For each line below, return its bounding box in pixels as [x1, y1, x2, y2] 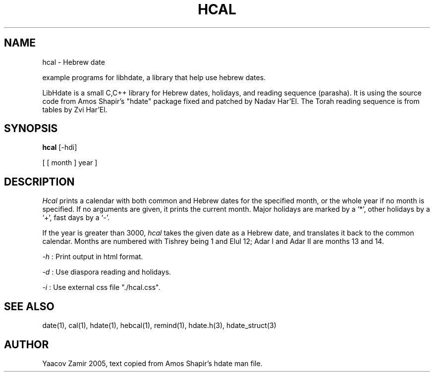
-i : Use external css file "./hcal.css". [42, 283, 161, 292]
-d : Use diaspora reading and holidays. [42, 268, 171, 277]
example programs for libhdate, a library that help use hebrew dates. [42, 73, 266, 82]
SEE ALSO [4, 300, 54, 313]
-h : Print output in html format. [42, 252, 143, 261]
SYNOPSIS [4, 122, 58, 135]
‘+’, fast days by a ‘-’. [42, 213, 109, 222]
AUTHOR [4, 338, 49, 351]
